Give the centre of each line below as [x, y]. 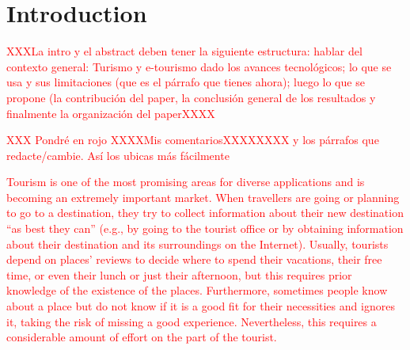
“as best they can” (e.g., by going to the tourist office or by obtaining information [205, 228]
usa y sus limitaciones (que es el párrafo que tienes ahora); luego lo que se [186, 82]
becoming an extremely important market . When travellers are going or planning [203, 197]
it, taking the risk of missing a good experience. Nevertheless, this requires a [192, 321]
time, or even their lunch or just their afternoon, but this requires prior [179, 274]
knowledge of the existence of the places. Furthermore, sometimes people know [197, 290]
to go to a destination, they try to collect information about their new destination [205, 213]
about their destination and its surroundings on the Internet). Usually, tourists [197, 243]
